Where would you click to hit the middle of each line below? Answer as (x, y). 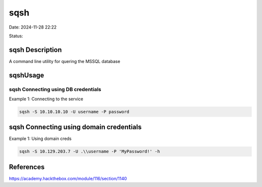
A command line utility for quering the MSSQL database (65, 61)
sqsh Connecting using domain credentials (75, 127)
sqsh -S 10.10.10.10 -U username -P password (74, 112)
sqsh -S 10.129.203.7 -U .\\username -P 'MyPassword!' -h (90, 152)
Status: (16, 36)
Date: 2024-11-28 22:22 (33, 27)
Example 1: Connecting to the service (46, 99)
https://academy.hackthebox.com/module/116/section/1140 (68, 178)
